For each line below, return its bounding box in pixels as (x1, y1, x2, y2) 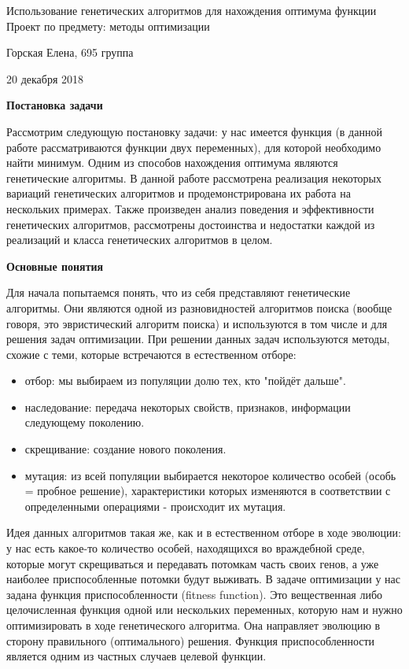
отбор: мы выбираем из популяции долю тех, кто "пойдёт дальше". (24, 372, 346, 389)
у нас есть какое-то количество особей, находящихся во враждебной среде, (6, 540, 365, 556)
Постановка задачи (6, 97, 103, 113)
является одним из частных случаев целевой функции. (6, 648, 267, 664)
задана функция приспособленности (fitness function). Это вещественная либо (6, 586, 383, 602)
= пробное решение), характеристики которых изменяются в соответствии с (24, 482, 391, 499)
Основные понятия (6, 257, 104, 274)
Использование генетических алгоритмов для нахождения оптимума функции (6, 2, 377, 18)
